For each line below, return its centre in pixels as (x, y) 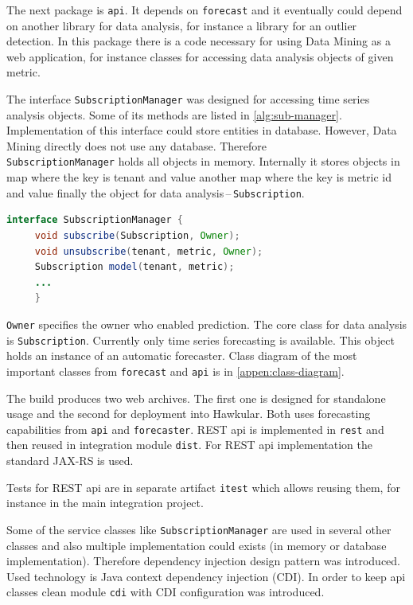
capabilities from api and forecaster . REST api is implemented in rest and (195, 429)
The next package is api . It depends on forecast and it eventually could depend (205, 10)
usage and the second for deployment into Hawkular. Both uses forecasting (189, 414)
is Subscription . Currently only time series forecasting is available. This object (201, 340)
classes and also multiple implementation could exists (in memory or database (197, 545)
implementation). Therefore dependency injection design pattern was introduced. (204, 561)
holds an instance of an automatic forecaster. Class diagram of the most (182, 355)
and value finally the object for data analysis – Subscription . (156, 192)
